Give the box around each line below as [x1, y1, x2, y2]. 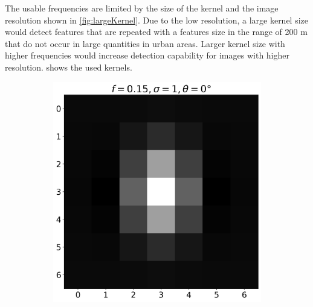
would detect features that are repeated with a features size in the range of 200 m [5, 25, 308, 38]
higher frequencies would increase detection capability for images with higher [5, 49, 289, 62]
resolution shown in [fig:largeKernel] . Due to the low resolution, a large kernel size [5, 13, 309, 26]
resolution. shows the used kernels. [5, 60, 132, 73]
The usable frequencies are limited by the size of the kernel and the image [5, 2, 279, 14]
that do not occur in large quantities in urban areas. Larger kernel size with [5, 37, 285, 49]
